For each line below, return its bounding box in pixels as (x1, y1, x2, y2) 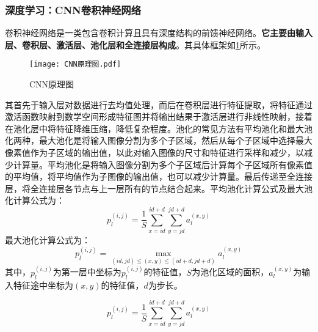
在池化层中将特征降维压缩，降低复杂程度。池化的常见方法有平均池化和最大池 (5, 122, 313, 135)
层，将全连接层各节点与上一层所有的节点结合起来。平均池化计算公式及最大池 (5, 182, 313, 194)
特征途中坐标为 (13, 278, 73, 291)
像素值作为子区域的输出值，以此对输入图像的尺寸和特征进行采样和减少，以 (5, 146, 304, 159)
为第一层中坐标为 (52, 265, 121, 278)
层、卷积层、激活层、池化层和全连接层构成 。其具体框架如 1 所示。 (5, 38, 266, 51)
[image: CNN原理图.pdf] (29, 60, 121, 69)
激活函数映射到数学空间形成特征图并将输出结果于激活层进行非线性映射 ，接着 (5, 110, 313, 123)
